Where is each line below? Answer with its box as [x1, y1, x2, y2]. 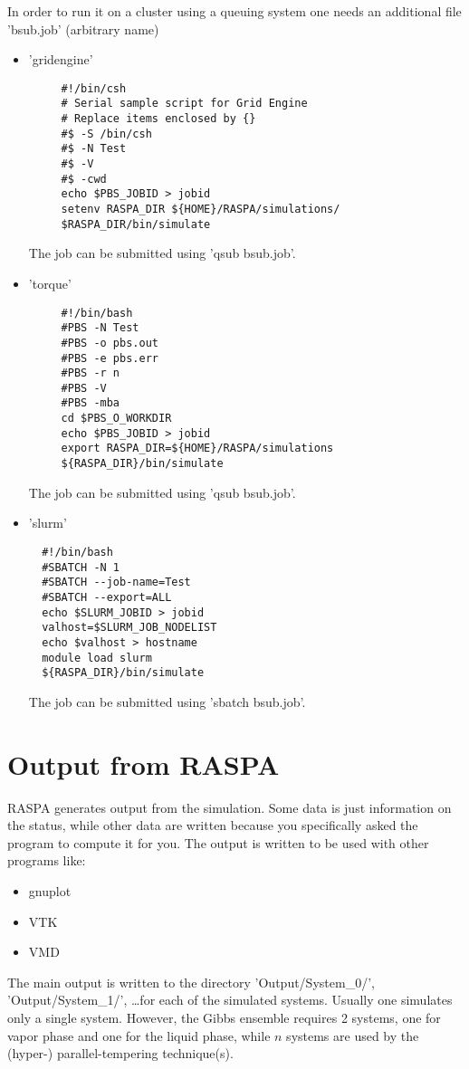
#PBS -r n [61, 367, 120, 380]
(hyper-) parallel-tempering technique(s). [7, 1044, 234, 1063]
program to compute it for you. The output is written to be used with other [7, 833, 429, 852]
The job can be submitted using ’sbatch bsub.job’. [28, 692, 306, 711]
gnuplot [28, 881, 72, 900]
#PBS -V [61, 381, 107, 395]
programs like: [7, 851, 86, 870]
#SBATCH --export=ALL [42, 590, 172, 604]
